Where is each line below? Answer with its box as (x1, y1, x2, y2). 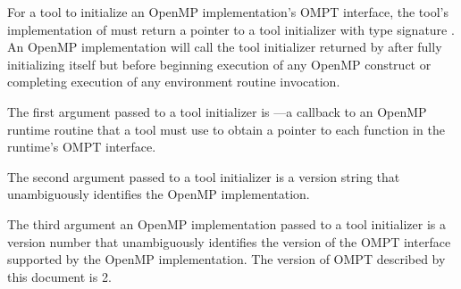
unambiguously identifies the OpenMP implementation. (7, 185, 310, 203)
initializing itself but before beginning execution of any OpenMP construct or (7, 54, 432, 73)
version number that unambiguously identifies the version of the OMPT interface (7, 232, 451, 251)
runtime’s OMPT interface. (7, 137, 156, 156)
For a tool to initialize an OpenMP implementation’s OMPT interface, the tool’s (7, 3, 448, 21)
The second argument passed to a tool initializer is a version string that (7, 167, 400, 186)
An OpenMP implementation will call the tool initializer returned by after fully (7, 37, 442, 56)
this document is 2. (7, 267, 112, 285)
